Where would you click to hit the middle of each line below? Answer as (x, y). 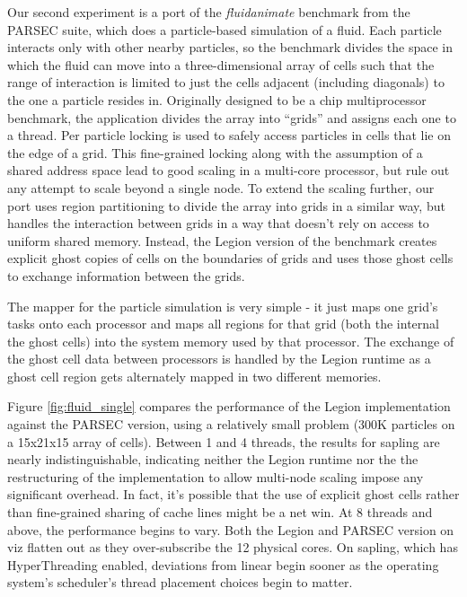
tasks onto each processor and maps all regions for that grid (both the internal (223, 324)
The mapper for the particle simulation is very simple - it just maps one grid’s (223, 306)
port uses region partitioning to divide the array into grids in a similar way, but (226, 205)
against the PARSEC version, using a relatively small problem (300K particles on (231, 424)
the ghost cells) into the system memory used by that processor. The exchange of (231, 341)
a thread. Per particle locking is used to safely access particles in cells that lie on (229, 135)
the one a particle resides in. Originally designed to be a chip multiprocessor (217, 99)
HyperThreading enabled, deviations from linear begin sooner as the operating (223, 564)
